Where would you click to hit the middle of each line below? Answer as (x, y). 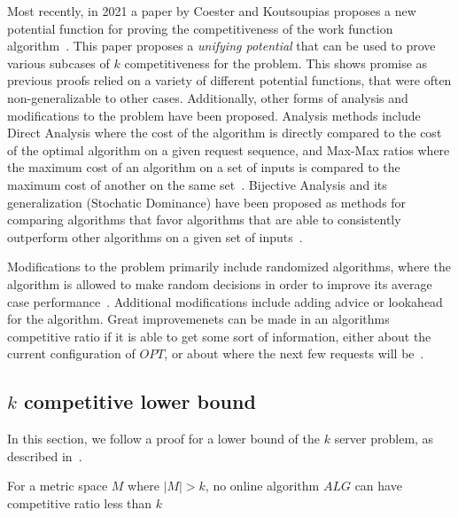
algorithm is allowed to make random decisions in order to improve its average (220, 283)
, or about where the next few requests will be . (294, 353)
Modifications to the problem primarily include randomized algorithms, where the (229, 267)
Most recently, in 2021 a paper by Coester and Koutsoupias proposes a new (212, 11)
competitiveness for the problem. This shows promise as (276, 63)
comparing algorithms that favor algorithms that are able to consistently (204, 220)
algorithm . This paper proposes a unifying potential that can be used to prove (221, 46)
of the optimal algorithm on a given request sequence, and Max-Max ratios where (229, 149)
